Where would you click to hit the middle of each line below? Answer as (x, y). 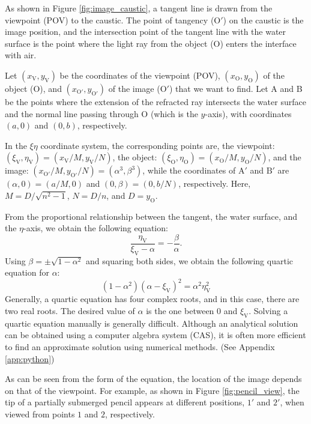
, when (292, 402)
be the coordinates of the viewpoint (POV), (140, 75)
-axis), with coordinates (248, 113)
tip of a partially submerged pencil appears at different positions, (125, 402)
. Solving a (268, 311)
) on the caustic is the (263, 20)
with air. (21, 55)
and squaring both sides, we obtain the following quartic (189, 260)
